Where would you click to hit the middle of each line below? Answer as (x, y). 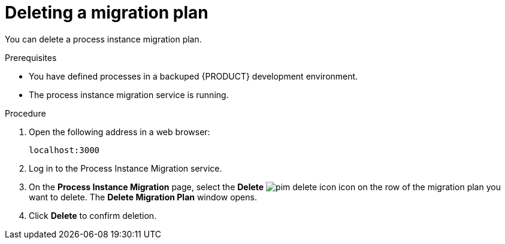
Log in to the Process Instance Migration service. (126, 168)
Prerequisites (31, 57)
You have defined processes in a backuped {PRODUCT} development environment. (193, 76)
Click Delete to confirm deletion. (93, 215)
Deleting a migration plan (107, 13)
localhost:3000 (64, 150)
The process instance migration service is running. (129, 94)
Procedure (25, 113)
